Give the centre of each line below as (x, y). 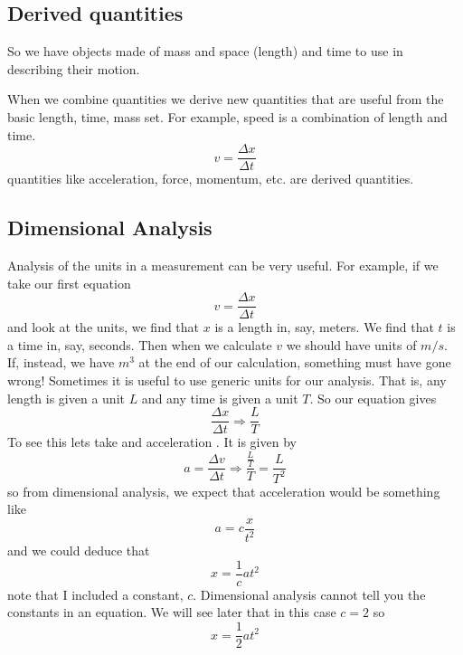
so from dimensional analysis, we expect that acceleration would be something (224, 491)
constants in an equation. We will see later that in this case (172, 612)
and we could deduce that (79, 551)
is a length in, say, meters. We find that (324, 327)
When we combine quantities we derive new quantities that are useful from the (226, 99)
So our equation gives (377, 398)
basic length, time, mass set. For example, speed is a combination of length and (227, 116)
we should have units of (351, 344)
